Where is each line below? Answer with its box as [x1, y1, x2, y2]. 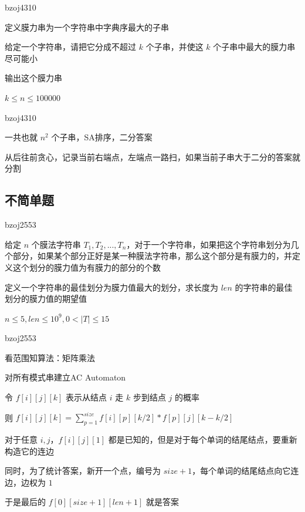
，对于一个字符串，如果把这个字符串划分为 [126, 238, 291, 250]
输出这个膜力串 [5, 72, 62, 84]
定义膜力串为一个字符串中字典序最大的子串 [5, 21, 169, 33]
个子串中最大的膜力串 [213, 41, 296, 53]
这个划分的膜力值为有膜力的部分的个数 [12, 261, 161, 273]
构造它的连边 [5, 444, 54, 457]
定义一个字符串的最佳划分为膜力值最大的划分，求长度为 [5, 281, 218, 293]
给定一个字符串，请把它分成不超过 [5, 41, 136, 53]
